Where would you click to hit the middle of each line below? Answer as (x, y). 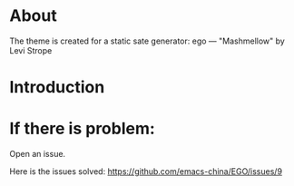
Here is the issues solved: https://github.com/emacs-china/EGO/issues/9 (146, 171)
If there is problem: (83, 129)
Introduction (57, 88)
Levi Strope (31, 50)
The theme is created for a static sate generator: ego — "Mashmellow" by (147, 41)
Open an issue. (38, 154)
